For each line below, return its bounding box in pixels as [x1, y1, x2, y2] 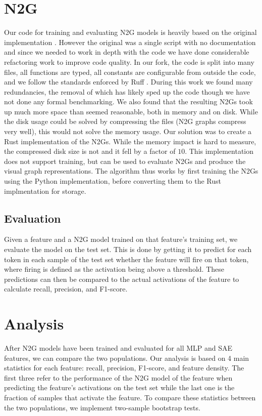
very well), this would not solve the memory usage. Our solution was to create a [4, 126, 252, 137]
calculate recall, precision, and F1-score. [4, 283, 128, 294]
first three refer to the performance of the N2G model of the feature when [4, 372, 233, 383]
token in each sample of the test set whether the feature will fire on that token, [4, 254, 249, 264]
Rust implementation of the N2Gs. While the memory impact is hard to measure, [4, 136, 256, 146]
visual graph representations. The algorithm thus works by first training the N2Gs [4, 165, 258, 176]
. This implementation [185, 146, 254, 156]
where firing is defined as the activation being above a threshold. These [4, 264, 224, 274]
